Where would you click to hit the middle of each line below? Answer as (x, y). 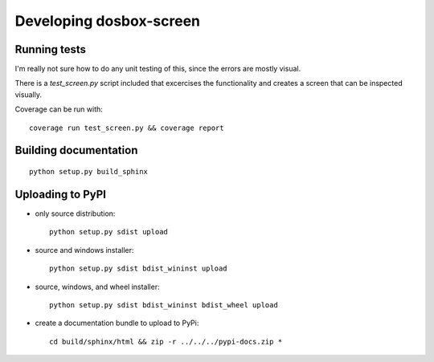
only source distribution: (75, 214)
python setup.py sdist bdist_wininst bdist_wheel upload (164, 305)
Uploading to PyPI (60, 194)
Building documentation (76, 150)
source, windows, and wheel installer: (97, 287)
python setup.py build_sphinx (89, 172)
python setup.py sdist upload (109, 232)
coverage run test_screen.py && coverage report (127, 128)
